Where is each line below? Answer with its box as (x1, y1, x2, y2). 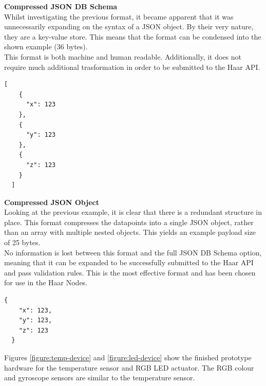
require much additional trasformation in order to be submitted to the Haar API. (4, 61, 260, 72)
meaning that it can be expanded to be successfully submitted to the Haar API (4, 257, 254, 268)
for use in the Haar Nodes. (4, 277, 88, 288)
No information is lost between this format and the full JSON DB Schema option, (4, 247, 262, 258)
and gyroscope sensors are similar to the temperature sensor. (4, 372, 195, 383)
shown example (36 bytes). (4, 41, 88, 52)
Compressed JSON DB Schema (4, 1, 118, 11)
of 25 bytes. (4, 237, 41, 248)
